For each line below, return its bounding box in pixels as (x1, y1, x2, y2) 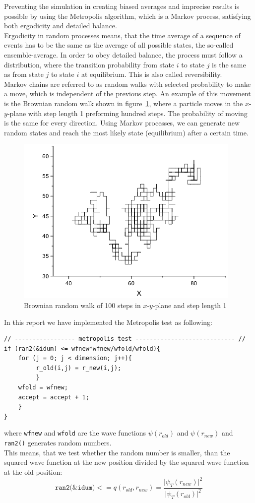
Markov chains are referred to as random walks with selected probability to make (4, 78, 251, 89)
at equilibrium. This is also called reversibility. (81, 69, 222, 79)
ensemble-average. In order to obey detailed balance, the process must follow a (4, 49, 243, 60)
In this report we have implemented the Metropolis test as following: (4, 316, 213, 327)
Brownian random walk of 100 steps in (24, 300, 141, 310)
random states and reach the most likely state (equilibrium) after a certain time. (4, 127, 249, 137)
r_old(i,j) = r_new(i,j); (36, 364, 122, 372)
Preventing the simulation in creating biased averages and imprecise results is (4, 1, 240, 11)
